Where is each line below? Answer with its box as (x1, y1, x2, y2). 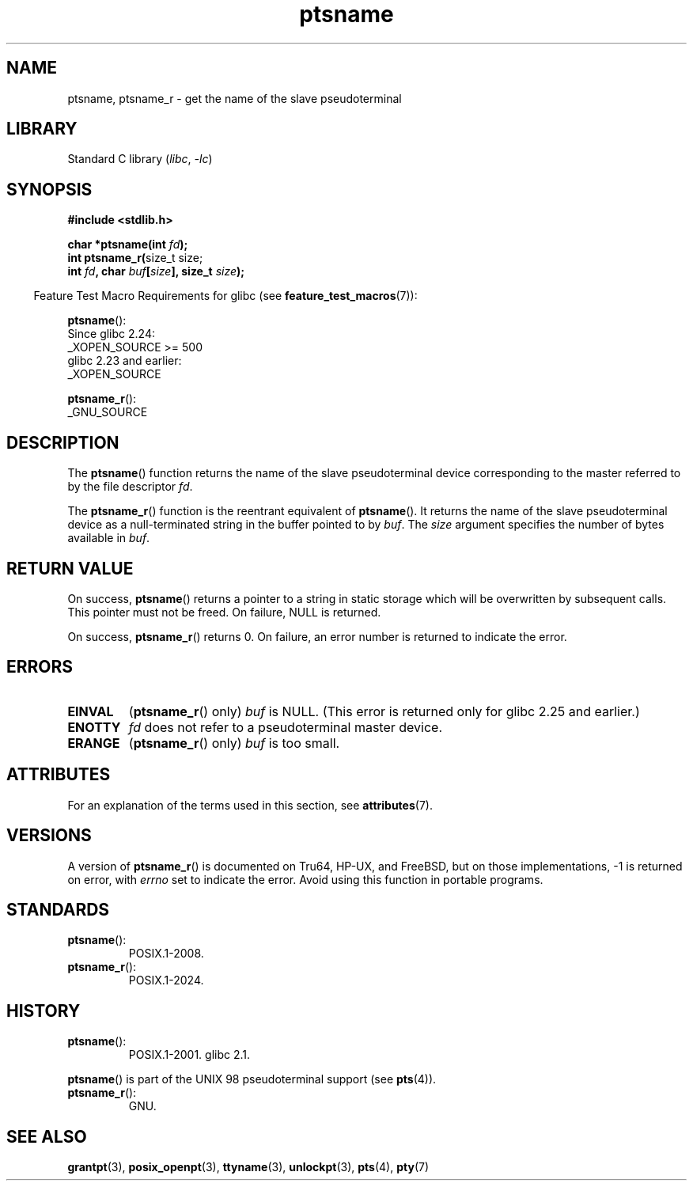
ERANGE (67, 734, 120, 751)
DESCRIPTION (6, 432, 119, 453)
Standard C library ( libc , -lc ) (67, 152, 213, 166)
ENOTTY (67, 719, 121, 735)
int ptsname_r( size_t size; (67, 251, 203, 265)
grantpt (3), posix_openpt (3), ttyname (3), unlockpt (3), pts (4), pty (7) (67, 1160, 430, 1174)
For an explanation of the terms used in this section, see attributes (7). (67, 798, 433, 812)
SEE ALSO (6, 1126, 87, 1147)
